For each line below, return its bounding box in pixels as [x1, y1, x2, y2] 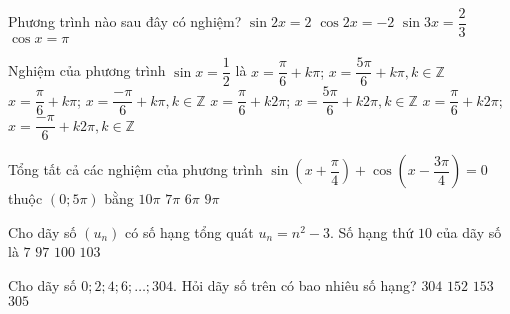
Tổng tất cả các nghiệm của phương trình [8, 159, 263, 180]
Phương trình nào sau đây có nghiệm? [8, 11, 242, 32]
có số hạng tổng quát [125, 221, 254, 242]
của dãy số [436, 221, 502, 242]
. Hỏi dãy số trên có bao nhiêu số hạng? [173, 275, 417, 296]
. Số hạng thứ [330, 221, 414, 242]
